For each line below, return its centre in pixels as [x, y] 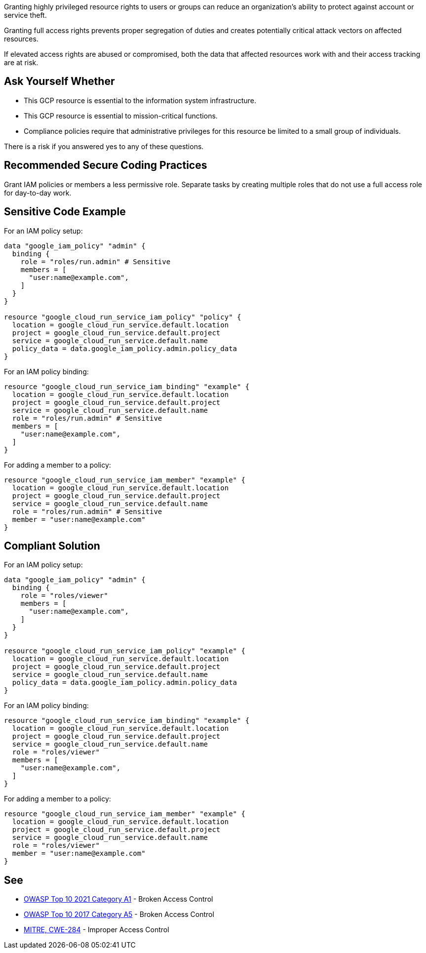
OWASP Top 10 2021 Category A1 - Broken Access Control [118, 899]
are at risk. [21, 62]
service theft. [25, 15]
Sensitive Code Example [65, 212]
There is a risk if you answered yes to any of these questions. [104, 146]
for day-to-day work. [38, 193]
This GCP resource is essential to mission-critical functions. [121, 116]
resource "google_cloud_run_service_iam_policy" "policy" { [123, 317]
